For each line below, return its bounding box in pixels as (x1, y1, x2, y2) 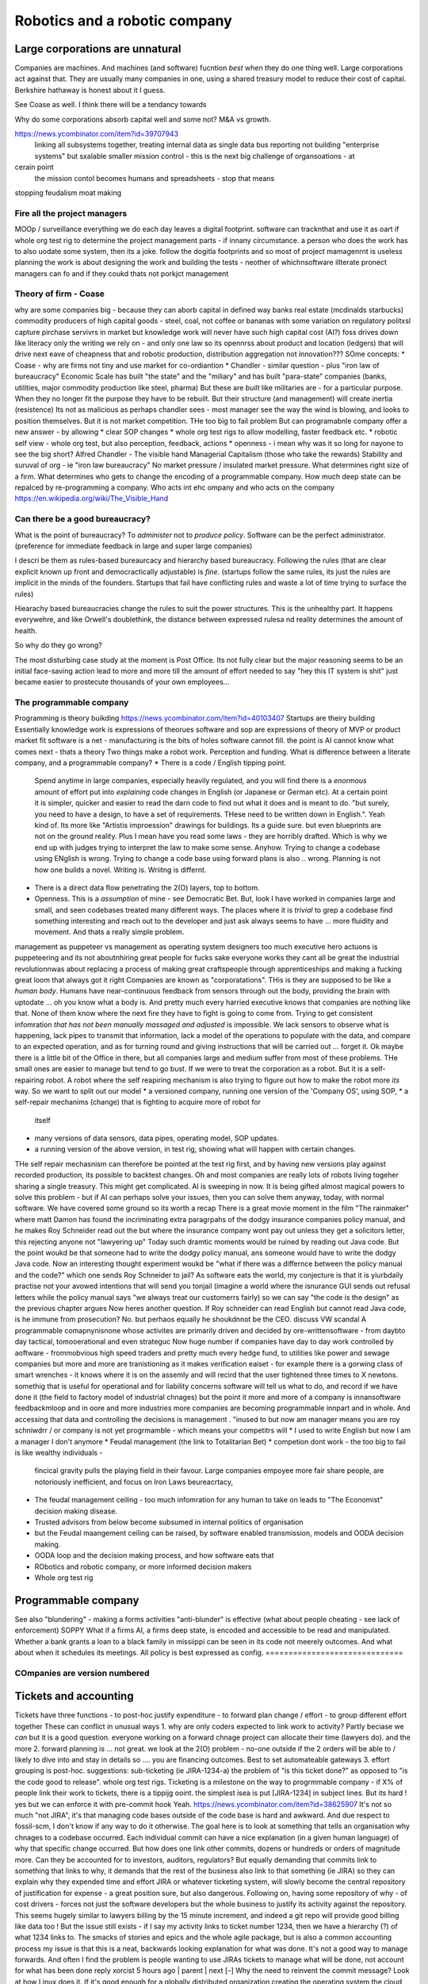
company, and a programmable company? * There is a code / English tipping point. (14, 758, 287, 767)
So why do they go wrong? (14, 640, 102, 650)
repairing (14, 1075, 44, 1085)
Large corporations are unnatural (14, 42, 182, 56)
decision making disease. (34, 1506, 118, 1516)
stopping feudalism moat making (14, 187, 122, 198)
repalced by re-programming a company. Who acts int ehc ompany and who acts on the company (14, 483, 335, 492)
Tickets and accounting (14, 1690, 134, 1703)
